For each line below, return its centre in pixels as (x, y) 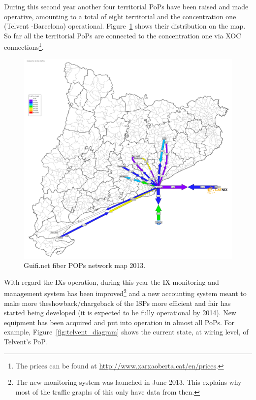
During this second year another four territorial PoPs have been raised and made (126, 6)
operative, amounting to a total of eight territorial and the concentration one (120, 16)
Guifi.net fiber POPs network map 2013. (85, 265)
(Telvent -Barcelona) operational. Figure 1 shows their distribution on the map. (125, 26)
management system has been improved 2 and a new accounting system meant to (125, 293)
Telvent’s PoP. (26, 341)
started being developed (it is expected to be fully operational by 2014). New (120, 313)
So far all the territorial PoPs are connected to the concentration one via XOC (123, 35)
